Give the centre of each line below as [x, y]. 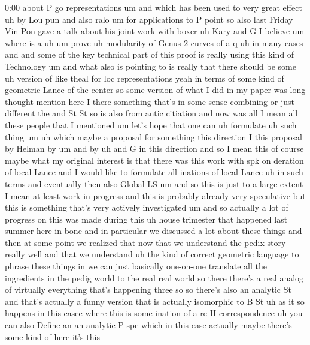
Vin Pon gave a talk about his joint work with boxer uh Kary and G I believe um [155, 31]
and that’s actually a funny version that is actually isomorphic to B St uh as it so [155, 301]
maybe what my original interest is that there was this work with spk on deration [154, 160]
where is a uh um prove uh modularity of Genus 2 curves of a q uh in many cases [154, 42]
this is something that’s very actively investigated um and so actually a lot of [147, 207]
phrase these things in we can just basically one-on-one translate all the [136, 266]
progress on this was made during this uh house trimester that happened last [146, 219]
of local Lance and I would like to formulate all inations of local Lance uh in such [154, 172]
